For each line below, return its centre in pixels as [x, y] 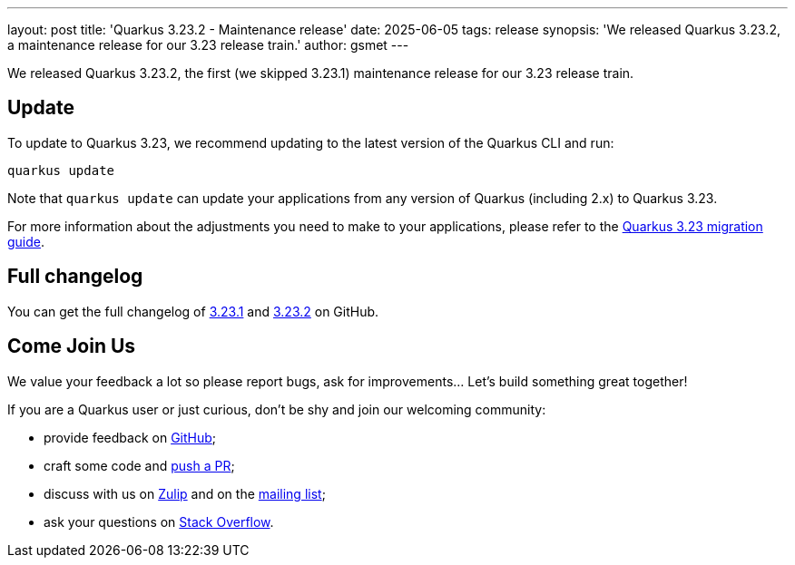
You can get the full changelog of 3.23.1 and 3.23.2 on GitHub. [193, 311]
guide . [26, 241]
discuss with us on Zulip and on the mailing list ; [185, 493]
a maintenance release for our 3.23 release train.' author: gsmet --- [208, 45]
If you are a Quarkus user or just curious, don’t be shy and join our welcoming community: [277, 409]
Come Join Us [72, 346]
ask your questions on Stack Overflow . [159, 521]
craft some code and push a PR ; [139, 465]
